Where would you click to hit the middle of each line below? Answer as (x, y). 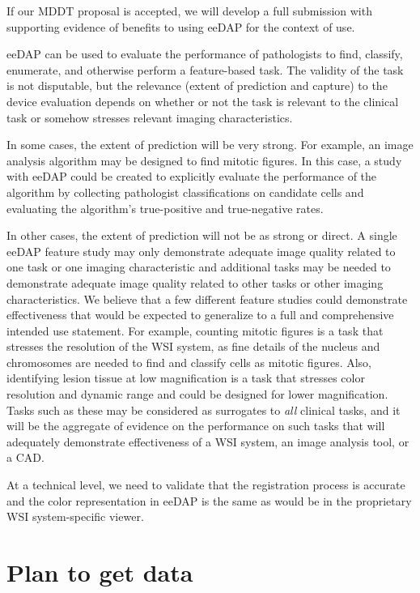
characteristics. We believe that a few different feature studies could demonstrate (207, 299)
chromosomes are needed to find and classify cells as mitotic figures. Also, (189, 362)
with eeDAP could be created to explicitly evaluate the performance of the (192, 176)
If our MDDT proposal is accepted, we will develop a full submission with (189, 11)
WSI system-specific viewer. (75, 516)
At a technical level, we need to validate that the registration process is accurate (206, 485)
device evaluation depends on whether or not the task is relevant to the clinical (203, 101)
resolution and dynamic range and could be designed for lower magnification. (197, 394)
